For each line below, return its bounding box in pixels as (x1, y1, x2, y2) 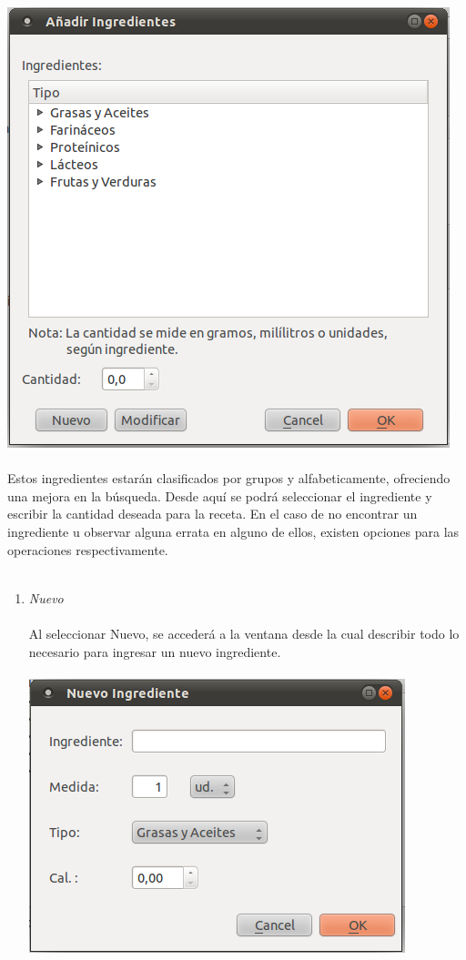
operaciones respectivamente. (7, 540, 168, 559)
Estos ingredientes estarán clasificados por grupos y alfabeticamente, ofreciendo (7, 469, 451, 488)
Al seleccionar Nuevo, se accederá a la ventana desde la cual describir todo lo (28, 623, 460, 642)
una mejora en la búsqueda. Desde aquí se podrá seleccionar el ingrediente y (7, 486, 432, 505)
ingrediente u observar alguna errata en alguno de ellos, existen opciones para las (7, 521, 460, 541)
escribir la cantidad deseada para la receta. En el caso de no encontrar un (7, 504, 418, 523)
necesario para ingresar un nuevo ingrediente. (28, 642, 281, 661)
